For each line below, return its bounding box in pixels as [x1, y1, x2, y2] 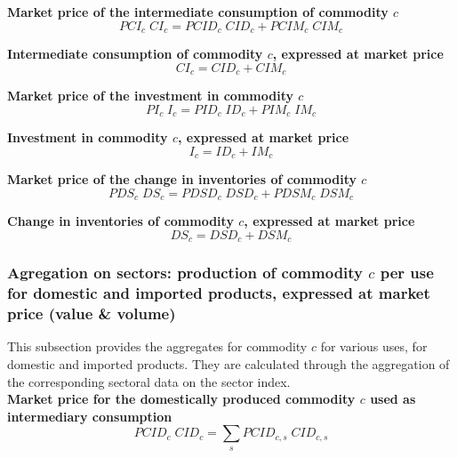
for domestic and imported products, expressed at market [7, 282, 430, 304]
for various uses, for [320, 337, 428, 356]
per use [380, 261, 434, 284]
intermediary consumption [7, 406, 172, 425]
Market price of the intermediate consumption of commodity [7, 3, 389, 20]
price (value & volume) [7, 302, 176, 325]
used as [370, 390, 416, 408]
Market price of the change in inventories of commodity [7, 170, 357, 189]
